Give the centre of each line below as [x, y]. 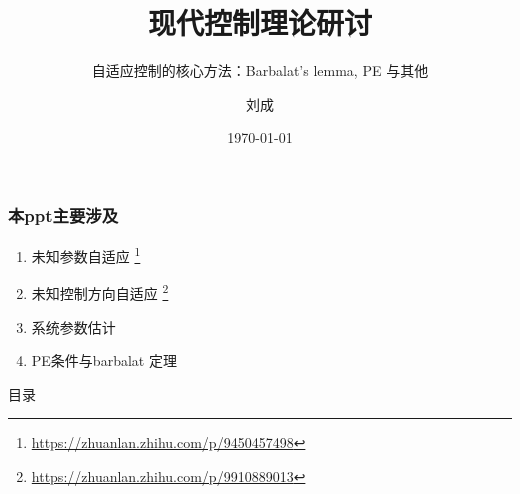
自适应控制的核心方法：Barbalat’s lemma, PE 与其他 [260, 70]
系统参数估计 [73, 326]
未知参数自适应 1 [86, 254]
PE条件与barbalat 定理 [104, 360]
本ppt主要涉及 [63, 214]
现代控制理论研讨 [259, 22]
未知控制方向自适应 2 [100, 292]
